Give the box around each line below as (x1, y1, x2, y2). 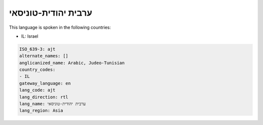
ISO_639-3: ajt (19, 46, 56, 52)
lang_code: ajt (19, 87, 56, 93)
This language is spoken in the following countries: (9, 24, 111, 30)
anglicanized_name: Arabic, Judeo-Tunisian (19, 60, 125, 65)
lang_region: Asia (19, 108, 63, 113)
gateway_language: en (19, 81, 71, 86)
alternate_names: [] (19, 53, 68, 59)
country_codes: (19, 67, 56, 73)
